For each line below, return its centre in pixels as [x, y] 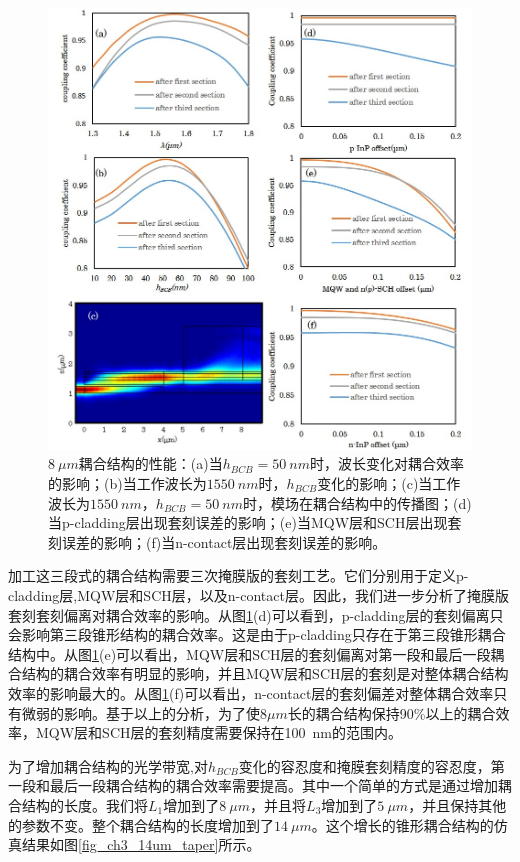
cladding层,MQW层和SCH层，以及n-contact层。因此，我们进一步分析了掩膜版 [258, 595]
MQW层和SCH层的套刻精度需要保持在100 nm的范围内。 [218, 732]
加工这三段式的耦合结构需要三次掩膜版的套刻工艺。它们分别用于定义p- [238, 575]
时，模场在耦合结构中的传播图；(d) [357, 502]
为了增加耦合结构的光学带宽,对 [108, 765]
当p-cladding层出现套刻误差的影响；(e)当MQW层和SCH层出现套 [255, 522]
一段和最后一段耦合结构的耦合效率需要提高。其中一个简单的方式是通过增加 [253, 785]
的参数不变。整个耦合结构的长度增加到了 [141, 824]
